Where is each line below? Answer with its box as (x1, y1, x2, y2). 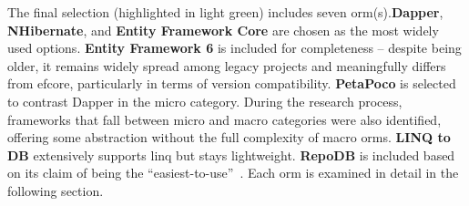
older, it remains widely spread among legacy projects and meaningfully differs (7, 56, 446, 75)
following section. (7, 180, 104, 200)
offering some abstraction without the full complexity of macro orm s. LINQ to (7, 128, 451, 147)
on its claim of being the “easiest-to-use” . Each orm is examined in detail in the (7, 163, 459, 182)
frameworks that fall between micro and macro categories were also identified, (7, 109, 442, 129)
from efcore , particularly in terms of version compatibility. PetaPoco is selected (7, 74, 456, 93)
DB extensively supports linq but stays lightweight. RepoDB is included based (7, 145, 455, 164)
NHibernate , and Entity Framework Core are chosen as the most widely (7, 20, 439, 39)
